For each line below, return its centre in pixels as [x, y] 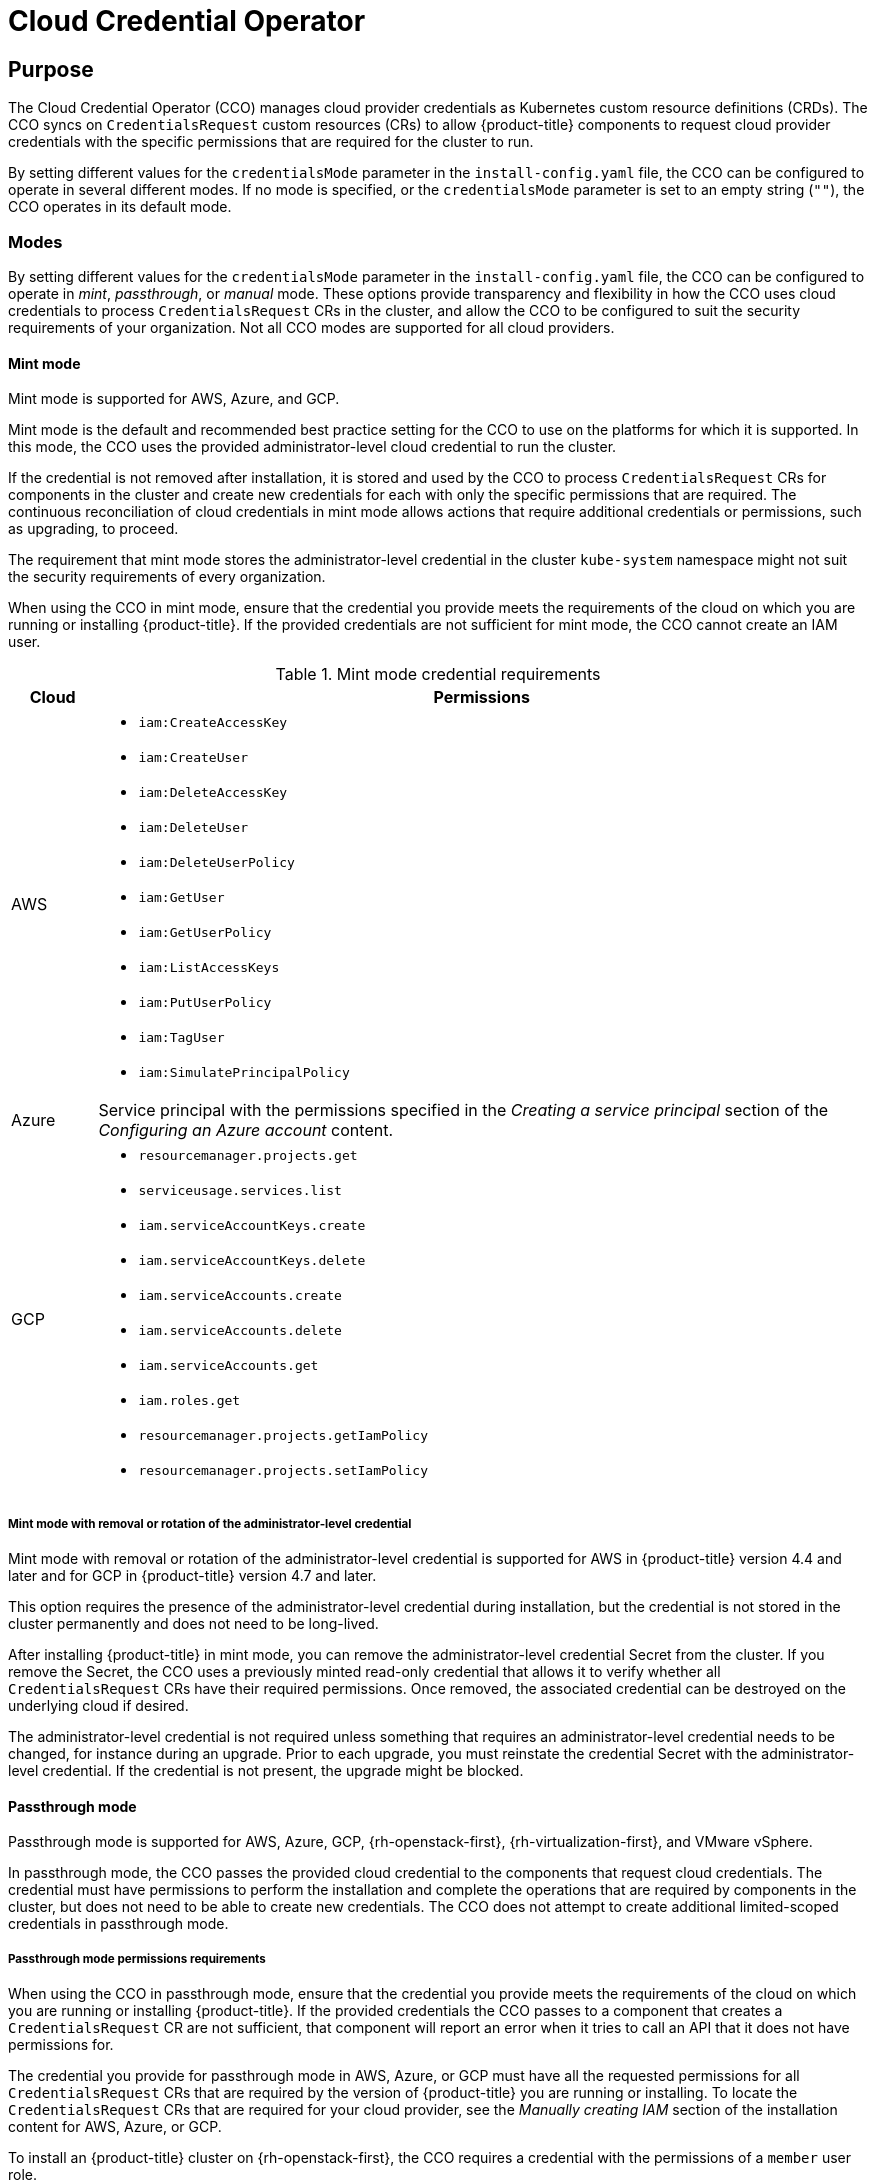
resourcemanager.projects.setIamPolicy [283, 1471]
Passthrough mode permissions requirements [137, 1958]
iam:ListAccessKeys [209, 968]
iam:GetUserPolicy [205, 933]
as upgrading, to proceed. [93, 529]
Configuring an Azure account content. [245, 1130]
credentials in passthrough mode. [118, 1924]
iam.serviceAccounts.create [240, 1296]
